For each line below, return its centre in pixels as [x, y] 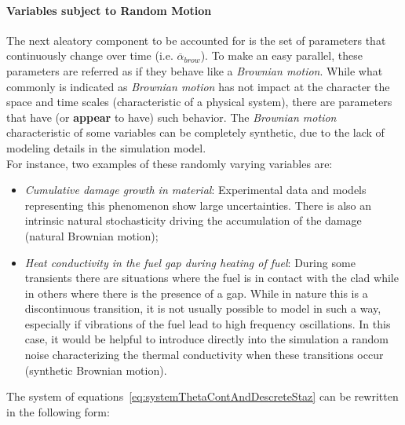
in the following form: [58, 411]
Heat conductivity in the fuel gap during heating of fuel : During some [190, 262]
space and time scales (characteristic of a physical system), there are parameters [199, 102]
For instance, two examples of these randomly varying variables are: [170, 163]
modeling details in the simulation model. [106, 147]
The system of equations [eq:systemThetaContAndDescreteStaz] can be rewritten [202, 396]
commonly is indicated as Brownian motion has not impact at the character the [198, 86]
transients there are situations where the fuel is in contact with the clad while [212, 278]
